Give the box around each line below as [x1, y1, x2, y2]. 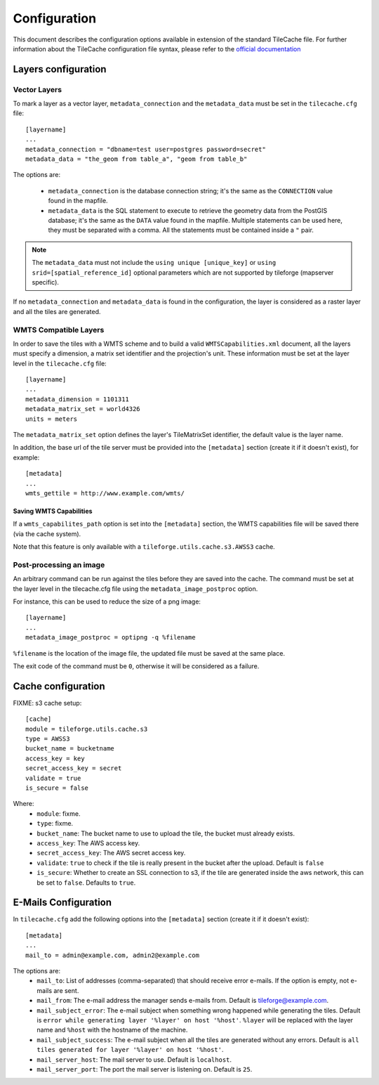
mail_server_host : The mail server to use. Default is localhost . [36, 1055, 232, 1064]
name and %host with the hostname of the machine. [36, 1026, 188, 1034]
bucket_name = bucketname [25, 745, 115, 753]
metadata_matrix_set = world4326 [25, 405, 140, 413]
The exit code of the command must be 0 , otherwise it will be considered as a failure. [13, 662, 260, 670]
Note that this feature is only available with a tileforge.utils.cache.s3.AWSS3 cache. [13, 542, 275, 551]
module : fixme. [36, 809, 81, 818]
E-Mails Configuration [13, 897, 112, 909]
